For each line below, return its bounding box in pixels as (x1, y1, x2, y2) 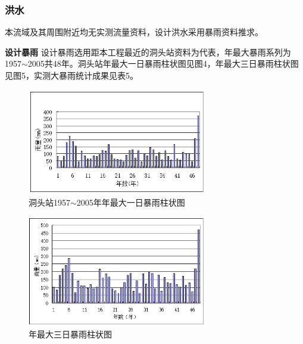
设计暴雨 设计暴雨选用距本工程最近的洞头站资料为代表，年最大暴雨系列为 (5, 45, 291, 58)
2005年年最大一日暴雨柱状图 (76, 196, 185, 208)
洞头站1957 (29, 196, 70, 208)
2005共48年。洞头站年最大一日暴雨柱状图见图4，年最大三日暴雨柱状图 (27, 57, 299, 70)
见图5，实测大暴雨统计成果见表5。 (5, 69, 138, 81)
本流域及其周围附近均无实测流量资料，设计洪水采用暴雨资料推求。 (5, 26, 263, 38)
